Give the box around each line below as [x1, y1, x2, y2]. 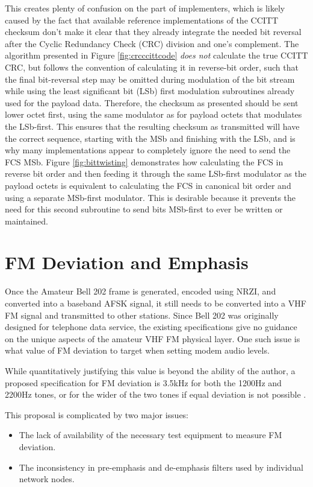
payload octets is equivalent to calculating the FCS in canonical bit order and [5, 179, 291, 191]
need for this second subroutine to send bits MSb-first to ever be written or [5, 203, 283, 215]
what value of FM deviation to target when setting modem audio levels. [5, 344, 270, 357]
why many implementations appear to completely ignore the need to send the [5, 144, 291, 156]
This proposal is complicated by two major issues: [5, 408, 189, 421]
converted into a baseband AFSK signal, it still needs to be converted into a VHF [5, 297, 306, 309]
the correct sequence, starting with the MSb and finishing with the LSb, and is [5, 132, 296, 144]
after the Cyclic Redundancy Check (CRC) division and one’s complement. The [5, 37, 299, 49]
